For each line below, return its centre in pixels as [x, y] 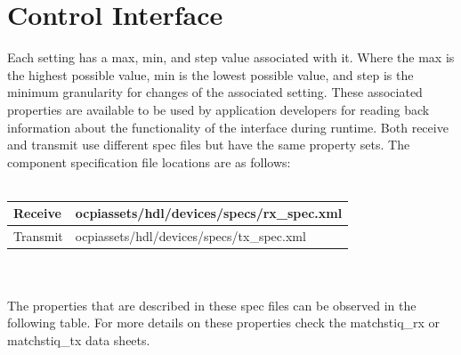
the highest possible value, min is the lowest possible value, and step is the [210, 74]
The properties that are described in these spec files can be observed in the [212, 305]
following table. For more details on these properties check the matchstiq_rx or [224, 323]
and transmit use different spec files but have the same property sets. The [209, 145]
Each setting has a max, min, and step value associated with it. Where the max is [231, 57]
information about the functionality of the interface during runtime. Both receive [228, 127]
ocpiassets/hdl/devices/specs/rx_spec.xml [209, 213]
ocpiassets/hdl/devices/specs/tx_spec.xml [190, 236]
